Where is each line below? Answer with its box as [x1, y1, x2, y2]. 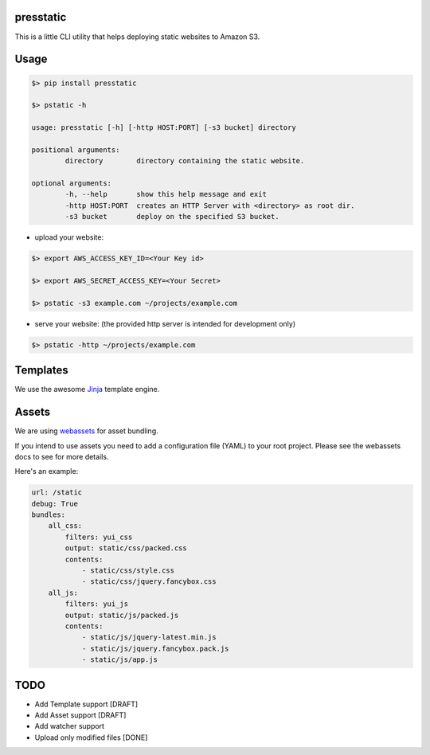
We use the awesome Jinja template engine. [14, 385, 160, 394]
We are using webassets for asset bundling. [14, 426, 158, 436]
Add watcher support [34, 722, 105, 731]
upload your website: [34, 233, 104, 242]
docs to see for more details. [14, 452, 109, 461]
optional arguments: [31, 179, 111, 188]
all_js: [48, 588, 79, 597]
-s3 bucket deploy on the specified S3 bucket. [64, 212, 279, 221]
